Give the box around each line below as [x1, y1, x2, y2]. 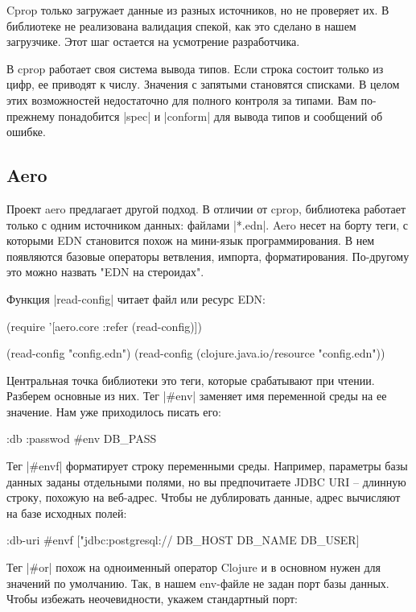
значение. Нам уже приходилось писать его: [6, 403, 221, 420]
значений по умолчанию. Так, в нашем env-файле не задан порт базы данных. [6, 574, 389, 591]
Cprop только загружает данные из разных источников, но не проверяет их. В [6, 2, 389, 18]
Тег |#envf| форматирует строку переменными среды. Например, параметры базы [6, 457, 408, 474]
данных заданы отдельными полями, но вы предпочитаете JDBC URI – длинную [6, 473, 406, 490]
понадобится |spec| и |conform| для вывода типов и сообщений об [58, 107, 383, 124]
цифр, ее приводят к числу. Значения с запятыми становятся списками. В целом [6, 76, 400, 93]
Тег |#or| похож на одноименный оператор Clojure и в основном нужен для [6, 559, 381, 576]
